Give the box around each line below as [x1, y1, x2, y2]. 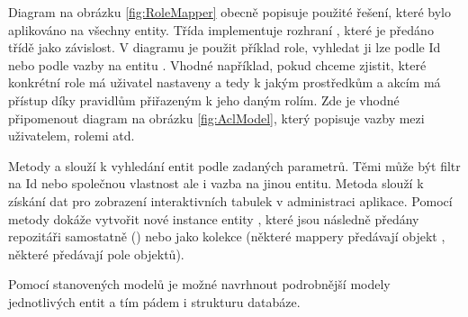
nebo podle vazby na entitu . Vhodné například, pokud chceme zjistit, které [8, 55, 427, 74]
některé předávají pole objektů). [8, 244, 184, 263]
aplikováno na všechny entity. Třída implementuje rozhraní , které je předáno [8, 20, 434, 39]
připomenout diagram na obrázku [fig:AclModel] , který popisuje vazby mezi [8, 108, 425, 127]
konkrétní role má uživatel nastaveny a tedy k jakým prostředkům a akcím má [8, 73, 441, 92]
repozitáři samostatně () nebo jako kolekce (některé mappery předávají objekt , [8, 227, 445, 246]
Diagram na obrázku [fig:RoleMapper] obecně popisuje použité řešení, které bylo [8, 3, 451, 21]
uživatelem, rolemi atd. [8, 126, 135, 145]
